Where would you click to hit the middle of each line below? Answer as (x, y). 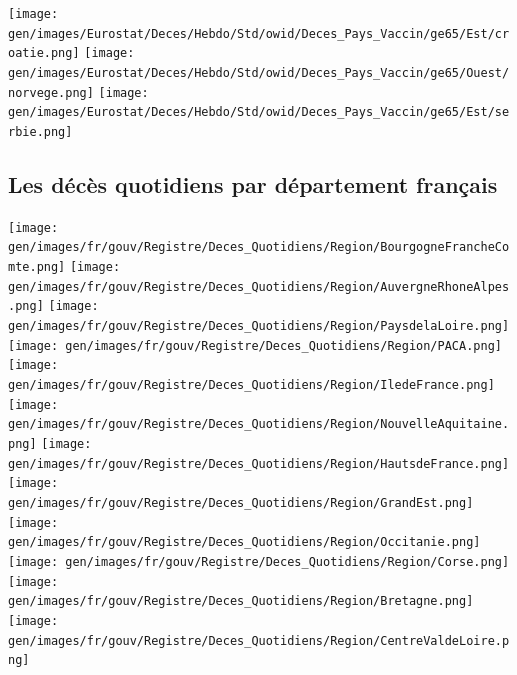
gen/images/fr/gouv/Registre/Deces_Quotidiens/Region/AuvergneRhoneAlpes (259, 286)
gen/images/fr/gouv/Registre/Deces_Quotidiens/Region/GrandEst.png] (241, 502)
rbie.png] (40, 131)
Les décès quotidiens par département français (253, 183)
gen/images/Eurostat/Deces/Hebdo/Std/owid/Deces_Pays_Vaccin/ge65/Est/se (259, 112)
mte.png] (37, 267)
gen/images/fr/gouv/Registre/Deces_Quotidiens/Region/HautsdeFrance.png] (259, 463)
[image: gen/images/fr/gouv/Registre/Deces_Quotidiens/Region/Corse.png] (259, 561)
